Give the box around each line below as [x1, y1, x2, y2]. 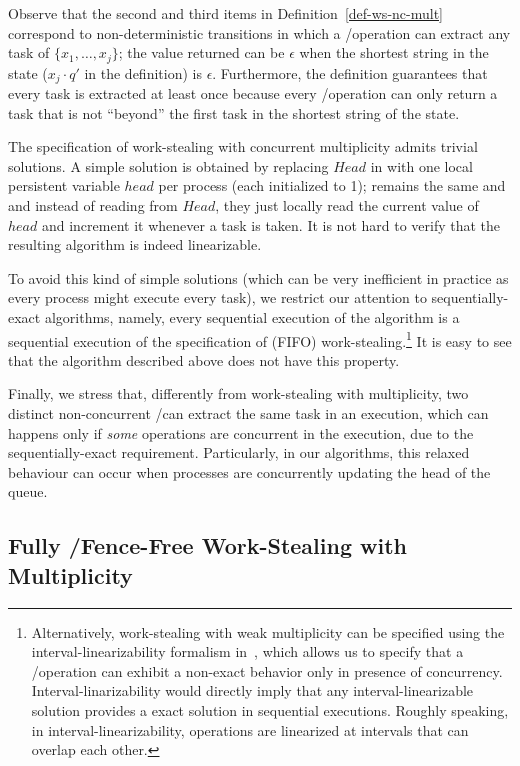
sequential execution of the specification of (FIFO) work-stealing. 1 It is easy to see [8, 327, 512, 351]
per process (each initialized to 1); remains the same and [158, 175, 506, 196]
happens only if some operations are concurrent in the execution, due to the [8, 422, 474, 443]
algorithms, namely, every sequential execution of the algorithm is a [44, 307, 460, 328]
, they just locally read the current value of [215, 195, 479, 216]
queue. [8, 481, 48, 502]
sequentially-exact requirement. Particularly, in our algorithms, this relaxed [8, 442, 470, 463]
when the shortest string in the [299, 42, 489, 63]
